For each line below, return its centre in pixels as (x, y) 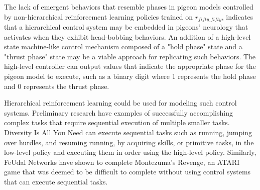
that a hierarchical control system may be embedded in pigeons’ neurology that (126, 27)
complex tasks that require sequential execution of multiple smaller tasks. (117, 122)
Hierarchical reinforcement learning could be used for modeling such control (120, 103)
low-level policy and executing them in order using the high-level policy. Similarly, (130, 152)
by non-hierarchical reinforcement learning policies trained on (99, 16)
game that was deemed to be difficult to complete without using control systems (127, 172)
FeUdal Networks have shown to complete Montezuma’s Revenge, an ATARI (122, 162)
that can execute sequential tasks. (56, 181)
